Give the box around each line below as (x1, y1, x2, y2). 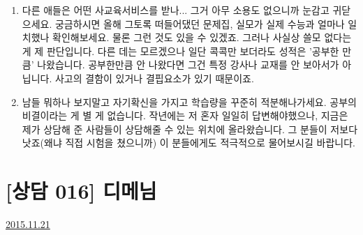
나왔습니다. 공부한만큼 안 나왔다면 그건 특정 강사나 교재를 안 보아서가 (37, 57, 339, 72)
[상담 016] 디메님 (6, 176, 157, 205)
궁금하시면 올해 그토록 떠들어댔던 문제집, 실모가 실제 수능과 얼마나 (54, 16, 345, 31)
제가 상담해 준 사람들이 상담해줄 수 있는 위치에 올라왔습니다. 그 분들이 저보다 (22, 121, 358, 136)
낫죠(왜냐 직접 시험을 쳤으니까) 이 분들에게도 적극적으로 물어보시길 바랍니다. (22, 135, 355, 150)
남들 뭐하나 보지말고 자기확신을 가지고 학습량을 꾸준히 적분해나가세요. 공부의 (22, 94, 357, 109)
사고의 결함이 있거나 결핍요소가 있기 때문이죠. (54, 70, 254, 85)
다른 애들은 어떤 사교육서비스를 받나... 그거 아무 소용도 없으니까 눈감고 (22, 3, 329, 17)
